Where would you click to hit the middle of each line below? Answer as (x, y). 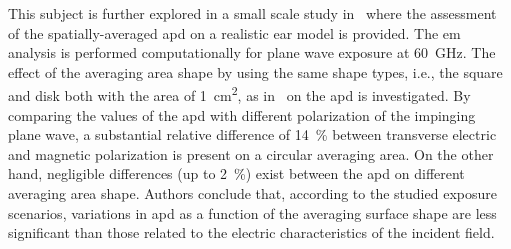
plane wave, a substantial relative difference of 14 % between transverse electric (252, 134)
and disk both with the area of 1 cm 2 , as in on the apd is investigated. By (239, 94)
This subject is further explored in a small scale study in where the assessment (252, 13)
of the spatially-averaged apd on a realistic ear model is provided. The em (234, 32)
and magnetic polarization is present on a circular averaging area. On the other (251, 153)
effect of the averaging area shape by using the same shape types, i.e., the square (255, 71)
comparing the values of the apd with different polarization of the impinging (242, 114)
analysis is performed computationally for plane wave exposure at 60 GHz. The (252, 52)
